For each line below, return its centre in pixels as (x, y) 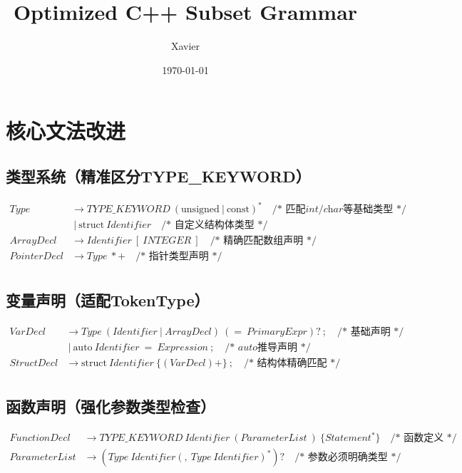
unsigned (200, 210)
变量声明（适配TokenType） (108, 300)
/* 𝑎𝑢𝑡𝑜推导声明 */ (268, 347)
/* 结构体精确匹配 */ (292, 363)
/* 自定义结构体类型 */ (215, 225)
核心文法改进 (66, 131)
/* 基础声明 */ (371, 332)
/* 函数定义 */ (423, 438)
